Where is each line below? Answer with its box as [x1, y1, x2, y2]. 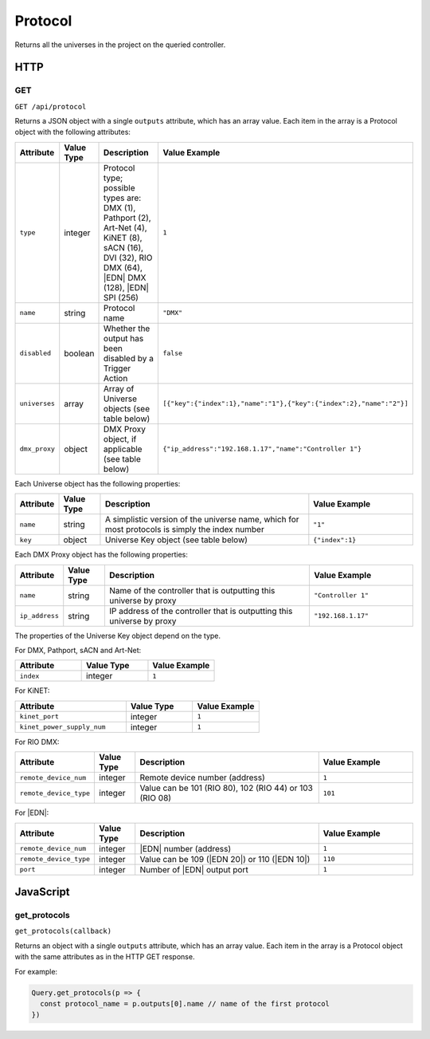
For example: [14, 966, 58, 976]
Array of [104, 383, 135, 394]
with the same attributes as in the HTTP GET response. [14, 952, 195, 962]
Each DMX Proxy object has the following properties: [14, 550, 189, 560]
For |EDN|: [14, 808, 49, 817]
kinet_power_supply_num [19, 722, 106, 731]
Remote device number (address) [139, 772, 266, 783]
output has [104, 333, 144, 344]
